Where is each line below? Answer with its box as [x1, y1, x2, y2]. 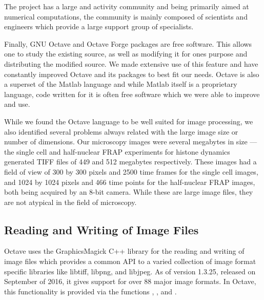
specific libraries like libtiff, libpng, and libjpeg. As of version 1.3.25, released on [4, 266, 256, 276]
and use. [4, 99, 30, 109]
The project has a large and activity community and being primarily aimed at [4, 1, 249, 11]
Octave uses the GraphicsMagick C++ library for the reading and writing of [4, 246, 245, 256]
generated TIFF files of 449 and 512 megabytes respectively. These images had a [4, 156, 257, 167]
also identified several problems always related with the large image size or [4, 126, 238, 137]
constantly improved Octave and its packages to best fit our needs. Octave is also [4, 68, 259, 79]
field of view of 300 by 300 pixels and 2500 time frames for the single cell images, [4, 166, 258, 177]
